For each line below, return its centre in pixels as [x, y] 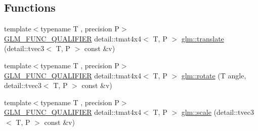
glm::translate [203, 38]
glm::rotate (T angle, [214, 75]
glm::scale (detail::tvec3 [218, 112]
